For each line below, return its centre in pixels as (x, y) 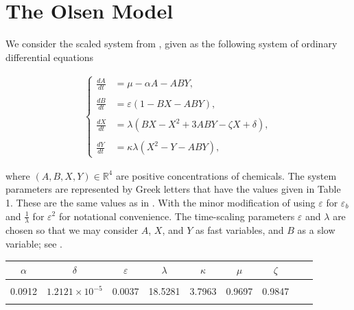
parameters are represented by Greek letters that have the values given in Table (173, 189)
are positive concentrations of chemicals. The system (226, 175)
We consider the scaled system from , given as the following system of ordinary (172, 44)
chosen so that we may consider (72, 230)
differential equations (50, 57)
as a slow (316, 230)
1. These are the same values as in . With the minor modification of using (161, 202)
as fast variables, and (240, 230)
